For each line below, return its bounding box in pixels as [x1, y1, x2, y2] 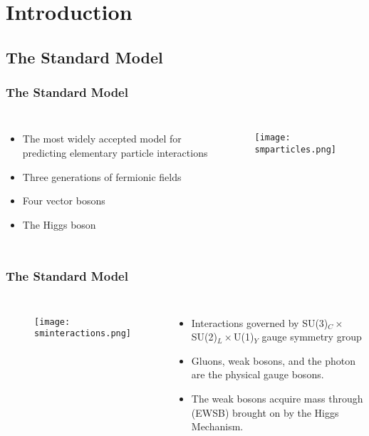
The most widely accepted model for [22, 131, 182, 146]
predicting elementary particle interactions [22, 145, 208, 160]
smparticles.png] [254, 145, 337, 155]
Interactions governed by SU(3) [191, 315, 328, 330]
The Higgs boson [22, 217, 96, 232]
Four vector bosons [22, 193, 105, 208]
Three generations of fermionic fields [22, 169, 182, 184]
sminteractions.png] [34, 328, 132, 339]
